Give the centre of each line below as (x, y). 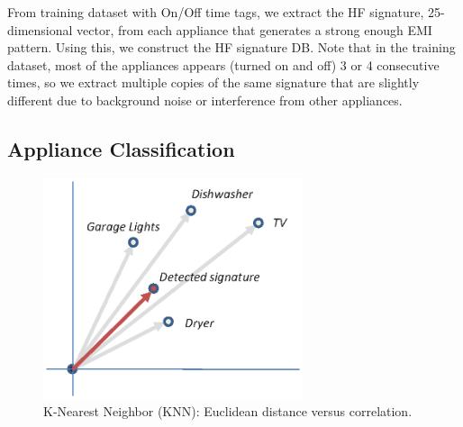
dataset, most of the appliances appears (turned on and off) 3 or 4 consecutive (223, 64)
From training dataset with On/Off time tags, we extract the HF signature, (216, 12)
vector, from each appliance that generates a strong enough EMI (254, 29)
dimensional (40, 29)
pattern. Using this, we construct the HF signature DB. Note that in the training (231, 47)
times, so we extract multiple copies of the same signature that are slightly (213, 82)
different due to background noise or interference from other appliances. (205, 100)
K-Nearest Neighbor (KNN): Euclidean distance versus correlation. (228, 411)
